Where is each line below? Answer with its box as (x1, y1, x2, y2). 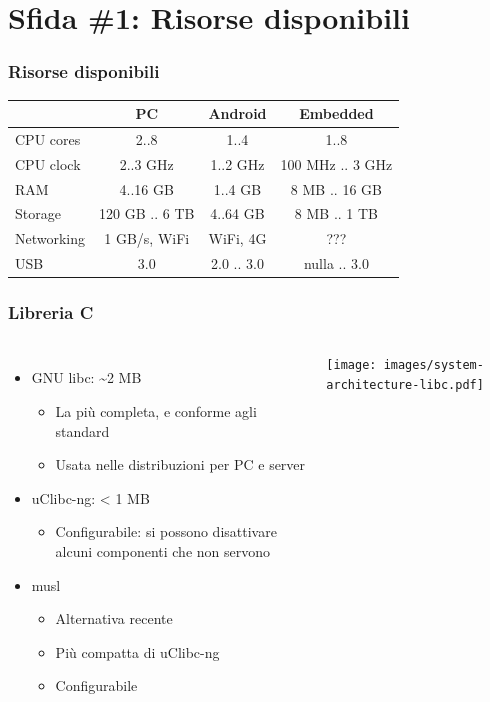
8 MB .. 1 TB (294, 203, 379, 224)
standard (55, 420, 110, 441)
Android (208, 103, 267, 124)
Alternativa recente (55, 608, 173, 629)
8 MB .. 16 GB (290, 178, 382, 199)
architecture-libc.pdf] (326, 378, 484, 393)
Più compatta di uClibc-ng (55, 641, 220, 662)
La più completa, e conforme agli (55, 401, 257, 422)
